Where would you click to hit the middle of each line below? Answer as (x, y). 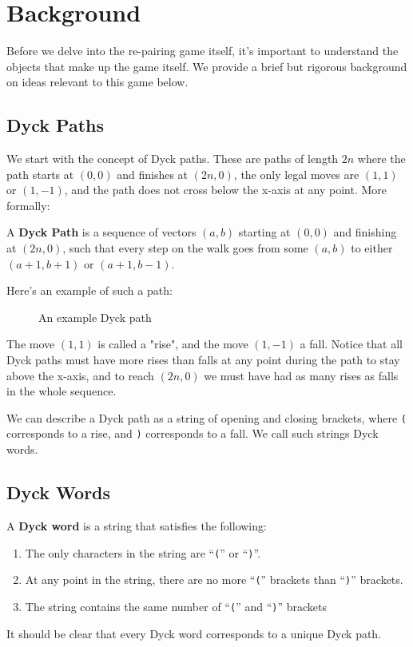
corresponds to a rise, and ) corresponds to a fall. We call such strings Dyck (193, 433)
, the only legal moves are (296, 174)
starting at (264, 232)
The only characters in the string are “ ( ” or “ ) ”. (143, 552)
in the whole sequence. (62, 391)
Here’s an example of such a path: (89, 290)
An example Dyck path (95, 317)
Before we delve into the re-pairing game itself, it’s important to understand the (203, 51)
